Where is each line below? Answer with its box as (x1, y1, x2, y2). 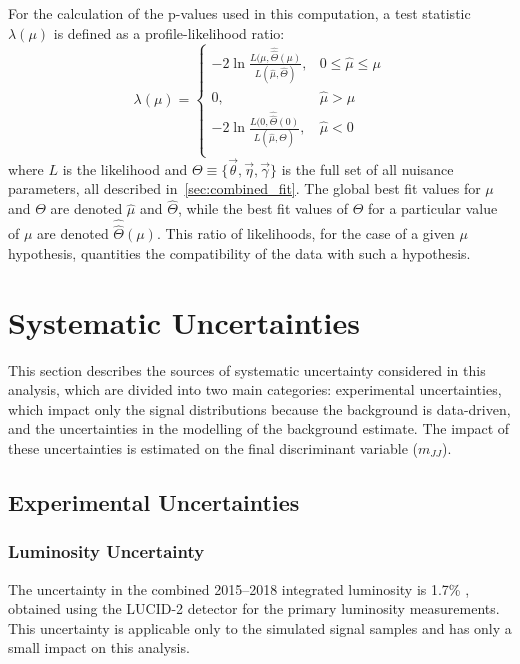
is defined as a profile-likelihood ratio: (53, 22, 285, 43)
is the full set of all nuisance (281, 158, 454, 179)
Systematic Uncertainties (8, 301, 360, 342)
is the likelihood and (62, 158, 188, 179)
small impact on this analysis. (8, 637, 190, 658)
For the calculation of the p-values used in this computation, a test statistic (8, 3, 471, 23)
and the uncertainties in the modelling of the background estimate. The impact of (8, 418, 510, 439)
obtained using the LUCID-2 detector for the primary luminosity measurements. (8, 598, 500, 619)
